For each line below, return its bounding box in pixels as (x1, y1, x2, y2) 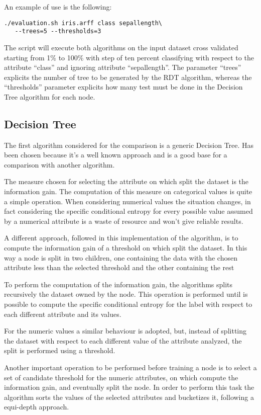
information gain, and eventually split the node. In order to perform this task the (4, 382, 254, 392)
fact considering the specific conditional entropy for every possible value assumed (4, 206, 253, 216)
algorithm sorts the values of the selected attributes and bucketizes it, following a (4, 391, 254, 402)
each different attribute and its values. (4, 308, 121, 319)
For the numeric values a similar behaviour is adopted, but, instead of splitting (4, 325, 246, 336)
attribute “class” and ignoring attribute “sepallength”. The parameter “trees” (4, 62, 241, 72)
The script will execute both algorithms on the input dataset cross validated (4, 42, 238, 52)
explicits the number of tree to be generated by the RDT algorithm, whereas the (4, 71, 252, 82)
